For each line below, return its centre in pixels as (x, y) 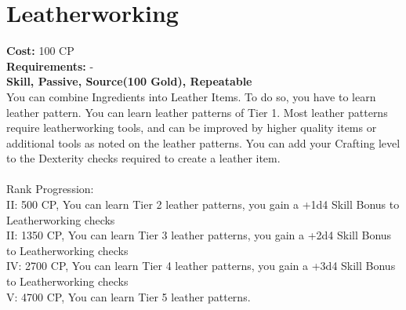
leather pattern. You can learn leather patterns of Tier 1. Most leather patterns (197, 112)
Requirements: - (50, 66)
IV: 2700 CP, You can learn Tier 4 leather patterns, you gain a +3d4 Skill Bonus (201, 266)
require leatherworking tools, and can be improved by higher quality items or (192, 128)
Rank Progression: (50, 189)
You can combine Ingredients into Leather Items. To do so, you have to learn (191, 96)
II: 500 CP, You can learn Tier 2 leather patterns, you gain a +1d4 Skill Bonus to (203, 204)
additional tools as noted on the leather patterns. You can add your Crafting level (203, 142)
